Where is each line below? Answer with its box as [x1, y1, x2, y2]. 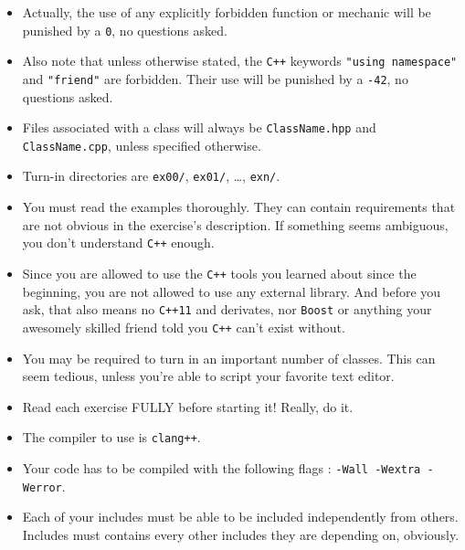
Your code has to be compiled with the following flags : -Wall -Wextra [22, 458, 421, 477]
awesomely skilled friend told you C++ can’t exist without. [22, 317, 345, 336]
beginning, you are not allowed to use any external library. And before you [22, 281, 441, 301]
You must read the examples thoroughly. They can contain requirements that [22, 197, 456, 217]
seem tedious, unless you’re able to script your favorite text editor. [22, 366, 395, 386]
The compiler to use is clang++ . [22, 428, 201, 447]
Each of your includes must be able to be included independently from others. [22, 507, 459, 526]
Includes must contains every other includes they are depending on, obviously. [22, 524, 460, 544]
